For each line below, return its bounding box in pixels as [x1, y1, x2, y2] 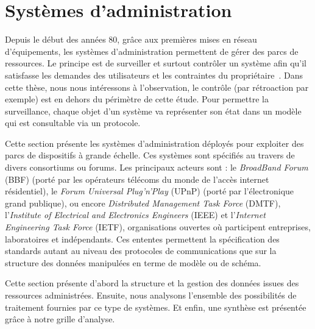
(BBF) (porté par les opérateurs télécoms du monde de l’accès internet [5, 172, 269, 185]
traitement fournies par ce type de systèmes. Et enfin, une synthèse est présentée [5, 300, 306, 313]
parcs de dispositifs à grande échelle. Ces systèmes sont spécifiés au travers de [5, 149, 295, 161]
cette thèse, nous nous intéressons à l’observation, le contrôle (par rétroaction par [5, 80, 309, 93]
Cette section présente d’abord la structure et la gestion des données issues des [5, 277, 299, 289]
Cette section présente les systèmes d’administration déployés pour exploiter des [5, 136, 304, 149]
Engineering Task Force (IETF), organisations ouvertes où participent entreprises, [5, 221, 311, 233]
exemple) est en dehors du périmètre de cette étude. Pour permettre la [5, 93, 269, 105]
